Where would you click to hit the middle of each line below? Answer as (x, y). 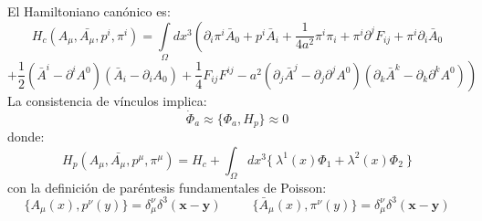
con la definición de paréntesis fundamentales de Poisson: (167, 187)
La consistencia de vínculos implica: (107, 100)
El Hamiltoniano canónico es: (89, 11)
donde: (26, 137)
